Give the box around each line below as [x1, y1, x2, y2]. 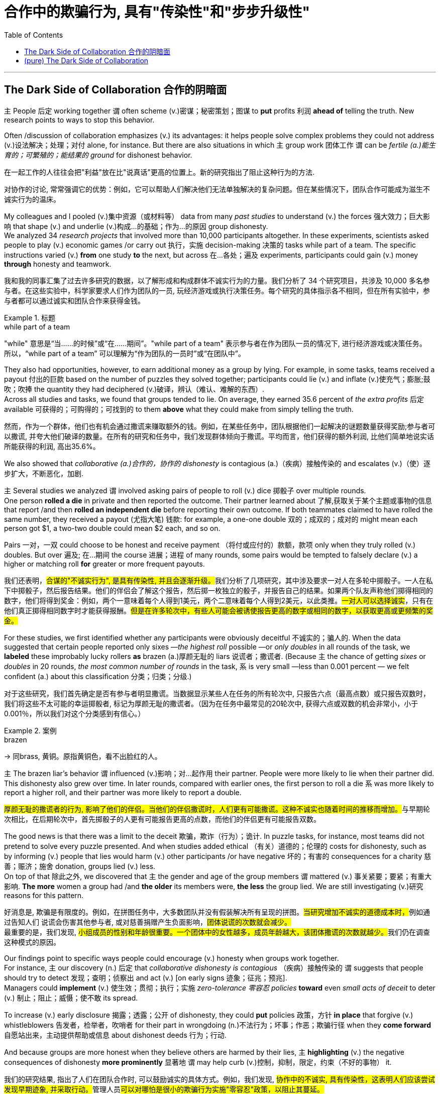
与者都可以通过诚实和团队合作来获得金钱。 [4, 296, 145, 305]
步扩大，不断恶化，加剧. [4, 469, 84, 478]
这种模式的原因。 [4, 937, 60, 946]
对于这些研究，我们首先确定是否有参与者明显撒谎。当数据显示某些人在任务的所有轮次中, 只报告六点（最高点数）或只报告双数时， [4, 689, 430, 698]
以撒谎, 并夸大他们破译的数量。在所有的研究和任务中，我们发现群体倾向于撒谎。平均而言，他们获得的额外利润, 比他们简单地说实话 [4, 431, 434, 441]
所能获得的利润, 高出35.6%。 [4, 442, 100, 451]
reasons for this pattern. [4, 891, 84, 900]
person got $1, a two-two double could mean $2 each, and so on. [4, 523, 221, 532]
